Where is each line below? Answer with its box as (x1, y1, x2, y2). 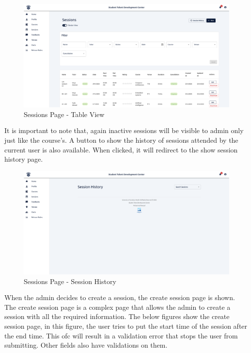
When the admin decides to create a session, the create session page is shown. (4, 292, 235, 303)
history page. (4, 154, 43, 164)
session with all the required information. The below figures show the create (4, 311, 230, 321)
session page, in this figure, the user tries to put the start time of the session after (4, 321, 248, 331)
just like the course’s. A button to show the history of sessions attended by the (4, 135, 238, 145)
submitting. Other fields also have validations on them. (4, 340, 168, 350)
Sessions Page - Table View (24, 109, 105, 119)
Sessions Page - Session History (24, 276, 116, 286)
